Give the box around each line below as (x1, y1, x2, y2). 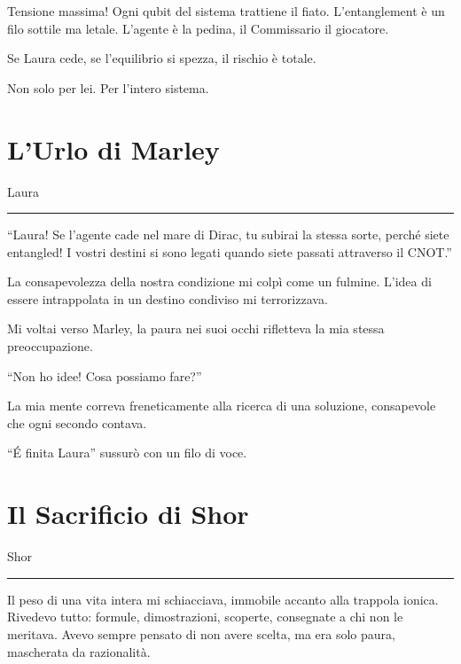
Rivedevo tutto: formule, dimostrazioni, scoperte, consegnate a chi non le (7, 607, 403, 626)
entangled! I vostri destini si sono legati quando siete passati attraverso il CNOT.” (7, 242, 452, 261)
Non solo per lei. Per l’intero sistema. (7, 78, 209, 97)
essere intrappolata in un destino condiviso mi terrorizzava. (7, 289, 328, 308)
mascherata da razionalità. (7, 642, 151, 660)
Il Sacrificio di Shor (7, 496, 249, 532)
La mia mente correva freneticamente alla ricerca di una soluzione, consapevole (7, 396, 436, 415)
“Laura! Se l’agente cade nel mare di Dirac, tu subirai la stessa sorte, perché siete (7, 225, 449, 244)
